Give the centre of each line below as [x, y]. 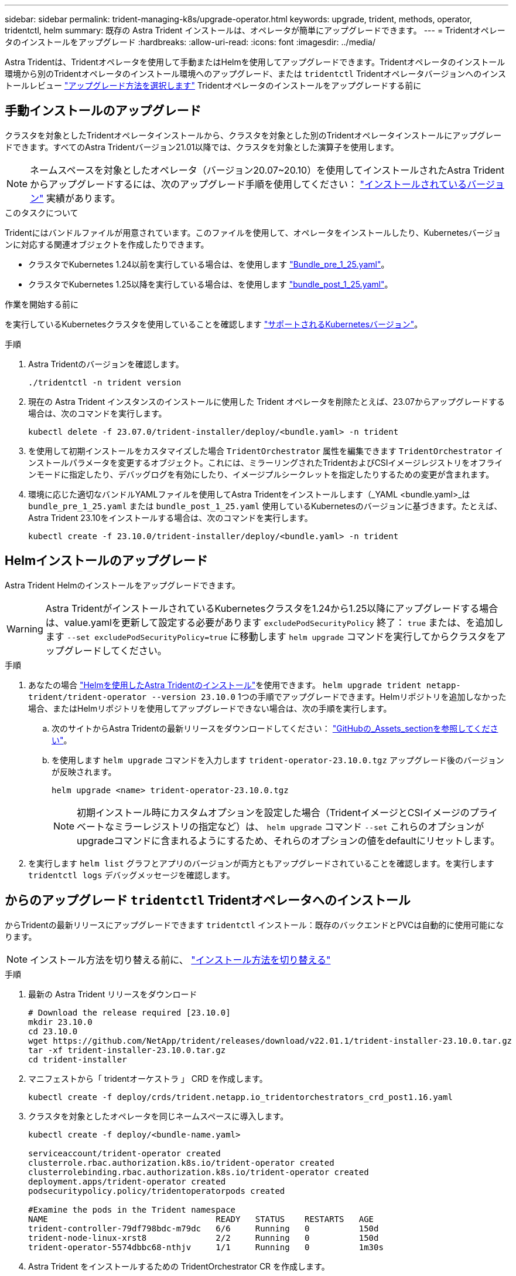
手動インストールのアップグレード [103, 111]
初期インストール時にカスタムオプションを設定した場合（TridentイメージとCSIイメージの [273, 812]
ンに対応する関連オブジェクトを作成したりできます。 [107, 244]
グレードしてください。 [115, 650]
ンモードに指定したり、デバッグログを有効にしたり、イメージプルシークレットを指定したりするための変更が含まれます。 [261, 474]
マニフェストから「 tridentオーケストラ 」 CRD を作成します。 [148, 1078]
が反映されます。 [84, 771]
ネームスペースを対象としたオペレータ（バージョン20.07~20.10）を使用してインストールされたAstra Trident [267, 170]
